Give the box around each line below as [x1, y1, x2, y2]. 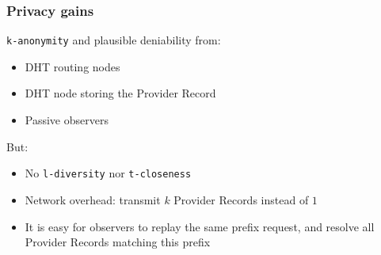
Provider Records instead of [173, 191, 309, 207]
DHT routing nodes [25, 58, 120, 74]
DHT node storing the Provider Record [25, 85, 216, 101]
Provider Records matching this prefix [25, 234, 211, 250]
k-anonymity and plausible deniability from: [6, 32, 221, 48]
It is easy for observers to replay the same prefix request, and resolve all [25, 218, 375, 234]
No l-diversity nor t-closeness [25, 165, 192, 181]
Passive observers [25, 112, 109, 128]
